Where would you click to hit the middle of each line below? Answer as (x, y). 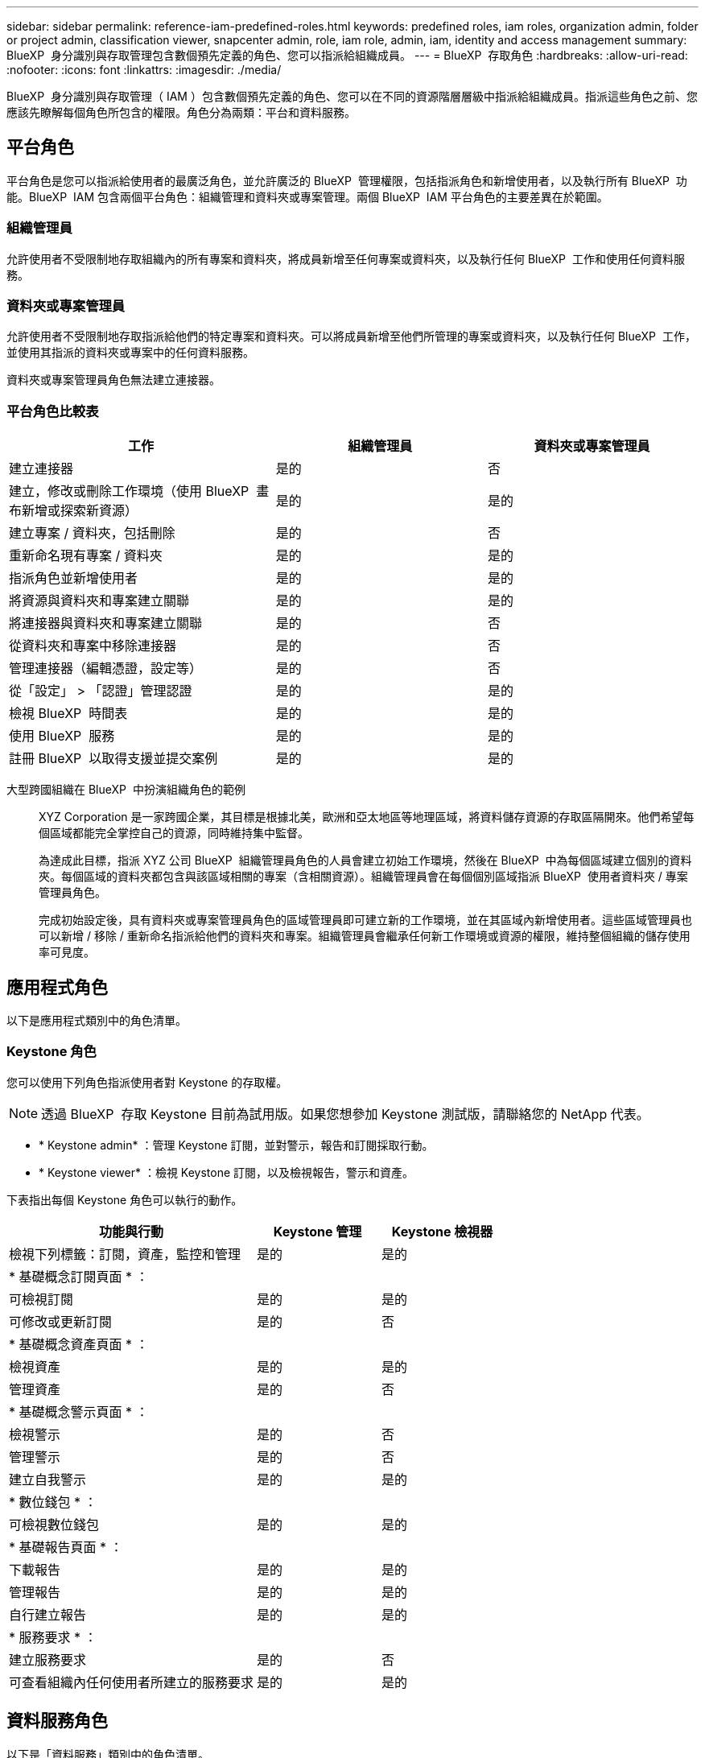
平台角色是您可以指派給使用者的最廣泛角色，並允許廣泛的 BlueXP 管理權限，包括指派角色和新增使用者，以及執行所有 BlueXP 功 (347, 180)
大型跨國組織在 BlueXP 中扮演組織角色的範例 (126, 790)
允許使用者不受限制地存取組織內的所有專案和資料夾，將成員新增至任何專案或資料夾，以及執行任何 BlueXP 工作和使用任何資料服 (346, 258)
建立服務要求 (48, 1659)
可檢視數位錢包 (54, 1524)
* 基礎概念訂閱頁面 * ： (79, 1276)
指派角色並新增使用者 (74, 578)
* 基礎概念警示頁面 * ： (79, 1411)
